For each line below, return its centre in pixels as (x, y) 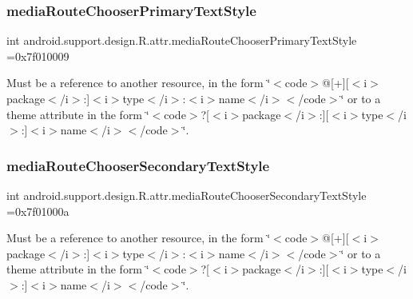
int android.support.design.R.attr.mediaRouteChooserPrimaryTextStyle (182, 40)
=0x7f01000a (38, 211)
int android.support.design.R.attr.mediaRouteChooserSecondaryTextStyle (187, 195)
